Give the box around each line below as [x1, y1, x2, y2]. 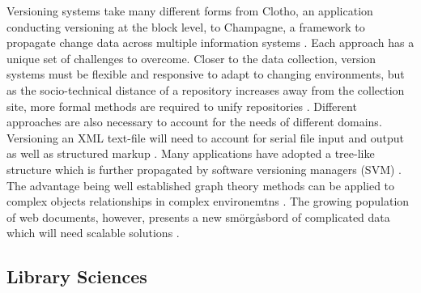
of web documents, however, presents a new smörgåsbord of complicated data [6, 208, 390, 225]
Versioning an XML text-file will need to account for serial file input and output [6, 129, 404, 146]
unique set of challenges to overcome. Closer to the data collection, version [6, 49, 376, 66]
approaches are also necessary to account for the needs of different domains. [6, 113, 382, 130]
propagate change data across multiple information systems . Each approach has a [6, 34, 415, 51]
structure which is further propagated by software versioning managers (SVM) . [6, 160, 402, 177]
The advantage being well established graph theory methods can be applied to [6, 176, 395, 193]
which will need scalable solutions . [6, 224, 180, 241]
